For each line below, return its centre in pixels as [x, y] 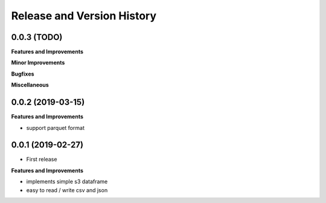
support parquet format [55, 127]
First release [42, 159]
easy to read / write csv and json [67, 190]
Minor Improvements [38, 63]
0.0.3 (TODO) [37, 37]
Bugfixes [23, 74]
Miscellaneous [30, 85]
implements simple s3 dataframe [67, 182]
